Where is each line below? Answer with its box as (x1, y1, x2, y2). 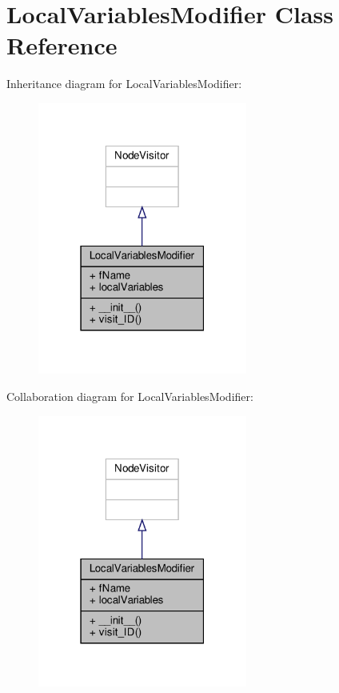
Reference (6, 29, 118, 62)
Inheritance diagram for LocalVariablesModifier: (6, 75, 242, 92)
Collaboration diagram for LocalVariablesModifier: (6, 388, 253, 405)
